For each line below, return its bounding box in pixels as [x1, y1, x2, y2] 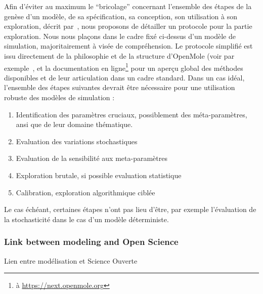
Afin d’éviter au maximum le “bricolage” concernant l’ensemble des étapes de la [4, 1, 252, 11]
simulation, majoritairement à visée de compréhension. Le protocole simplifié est [4, 40, 253, 51]
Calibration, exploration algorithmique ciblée [16, 187, 155, 197]
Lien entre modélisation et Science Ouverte [4, 255, 138, 266]
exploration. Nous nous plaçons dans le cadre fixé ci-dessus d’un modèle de [4, 30, 236, 41]
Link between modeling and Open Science [4, 235, 179, 248]
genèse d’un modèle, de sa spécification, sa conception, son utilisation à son [4, 11, 237, 21]
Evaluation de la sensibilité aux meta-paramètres [16, 153, 167, 163]
